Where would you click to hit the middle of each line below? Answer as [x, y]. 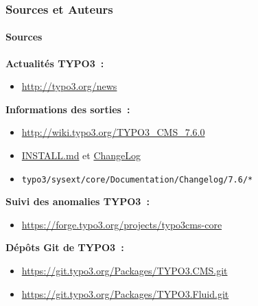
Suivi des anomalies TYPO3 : [78, 201]
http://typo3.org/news [69, 86]
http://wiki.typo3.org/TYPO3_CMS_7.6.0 [113, 132]
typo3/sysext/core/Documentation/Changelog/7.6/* [137, 179]
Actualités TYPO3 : [55, 63]
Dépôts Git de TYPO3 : [65, 247]
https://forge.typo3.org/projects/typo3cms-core [122, 224]
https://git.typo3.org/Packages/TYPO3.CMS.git [125, 271]
